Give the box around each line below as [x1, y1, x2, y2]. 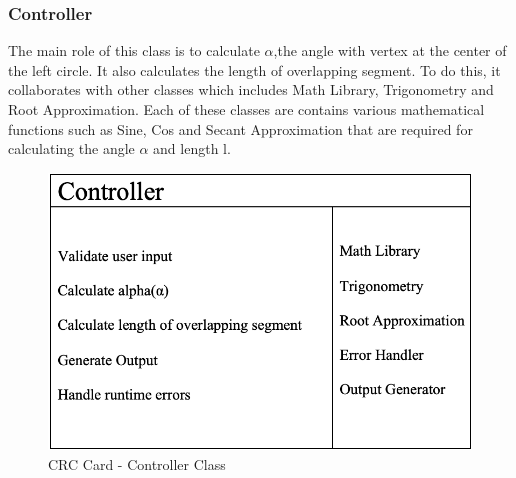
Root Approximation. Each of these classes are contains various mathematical [8, 99, 485, 119]
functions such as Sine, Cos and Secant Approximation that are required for [8, 118, 473, 139]
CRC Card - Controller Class [48, 454, 226, 475]
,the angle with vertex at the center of [273, 40, 507, 61]
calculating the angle [8, 138, 135, 159]
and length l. [153, 138, 231, 159]
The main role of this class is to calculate [8, 40, 260, 61]
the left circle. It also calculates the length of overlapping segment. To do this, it [8, 59, 501, 80]
